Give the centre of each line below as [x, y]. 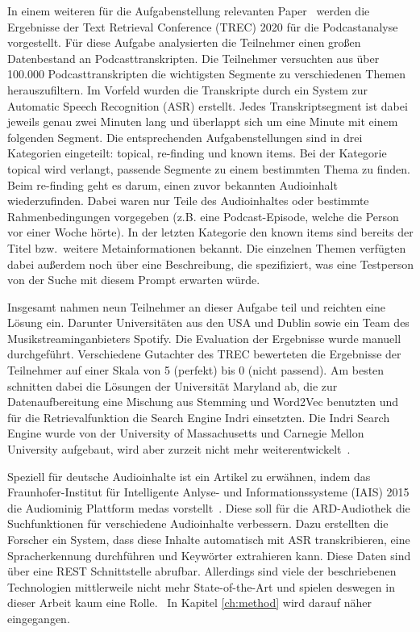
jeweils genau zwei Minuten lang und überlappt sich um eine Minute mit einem [203, 121]
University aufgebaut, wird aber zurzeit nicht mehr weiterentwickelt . [179, 449]
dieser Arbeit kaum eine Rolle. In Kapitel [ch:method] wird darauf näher [190, 603]
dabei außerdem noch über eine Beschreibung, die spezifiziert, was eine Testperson [210, 264]
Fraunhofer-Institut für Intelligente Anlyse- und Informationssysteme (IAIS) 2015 [208, 492]
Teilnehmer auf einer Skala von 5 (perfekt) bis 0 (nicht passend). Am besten [196, 370]
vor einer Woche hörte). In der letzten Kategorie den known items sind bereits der [210, 232]
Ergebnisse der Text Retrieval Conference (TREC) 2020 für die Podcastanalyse [203, 26]
